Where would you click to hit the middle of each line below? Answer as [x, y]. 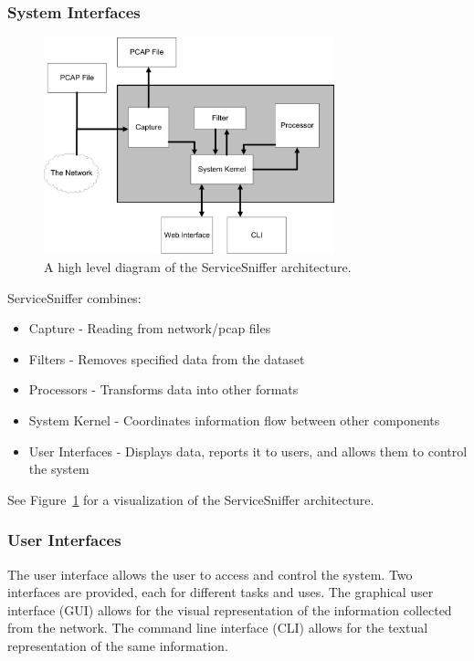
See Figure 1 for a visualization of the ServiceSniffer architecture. [191, 499]
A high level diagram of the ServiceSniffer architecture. [198, 267]
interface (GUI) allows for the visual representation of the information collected [230, 609]
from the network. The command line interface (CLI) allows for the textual [218, 628]
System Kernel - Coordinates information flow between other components [234, 420]
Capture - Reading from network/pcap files [150, 328]
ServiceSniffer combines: [74, 297]
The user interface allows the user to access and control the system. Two [210, 574]
